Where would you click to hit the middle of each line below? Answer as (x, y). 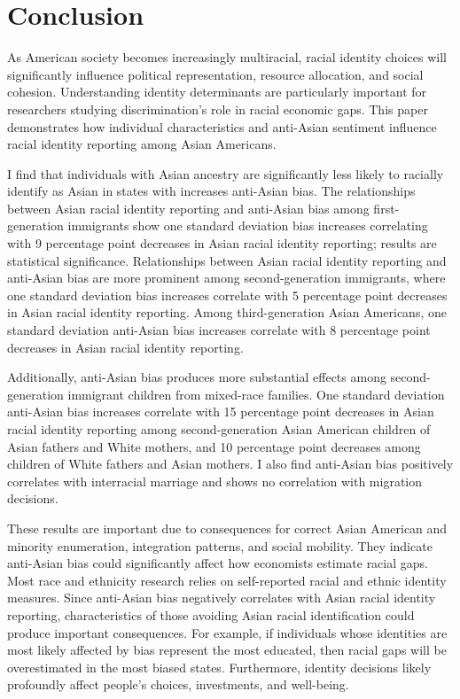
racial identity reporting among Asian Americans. (142, 144)
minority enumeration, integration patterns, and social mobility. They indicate (220, 545)
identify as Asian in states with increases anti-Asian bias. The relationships (211, 191)
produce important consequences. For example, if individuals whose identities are (227, 632)
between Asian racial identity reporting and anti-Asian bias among (188, 208)
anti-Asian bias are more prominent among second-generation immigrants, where (226, 278)
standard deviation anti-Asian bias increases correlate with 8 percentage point (219, 330)
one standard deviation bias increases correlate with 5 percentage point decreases (227, 295)
